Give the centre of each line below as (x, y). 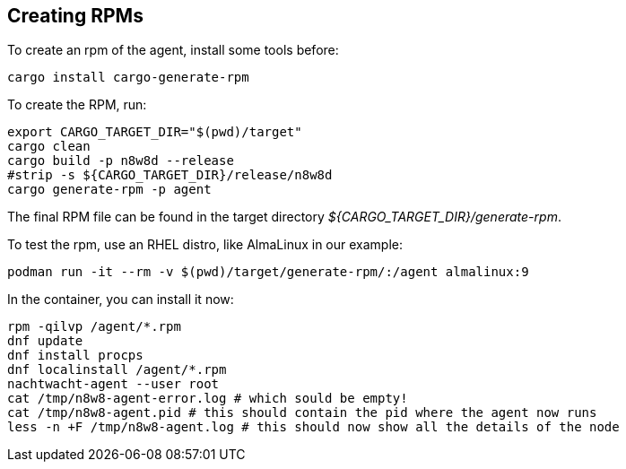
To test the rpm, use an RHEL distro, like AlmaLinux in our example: (205, 245)
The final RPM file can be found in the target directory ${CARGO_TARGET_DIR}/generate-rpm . (284, 217)
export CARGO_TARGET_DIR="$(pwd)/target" (155, 132)
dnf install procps (75, 356)
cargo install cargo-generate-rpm (128, 78)
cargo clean (49, 147)
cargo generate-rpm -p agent (109, 190)
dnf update (45, 341)
